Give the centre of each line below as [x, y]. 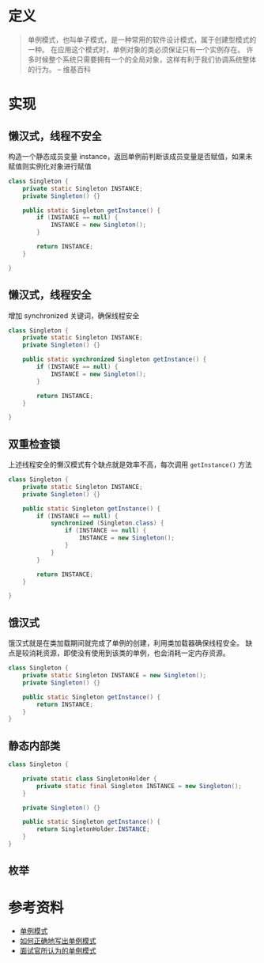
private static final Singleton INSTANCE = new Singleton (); [140, 786]
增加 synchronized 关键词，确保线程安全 [74, 315]
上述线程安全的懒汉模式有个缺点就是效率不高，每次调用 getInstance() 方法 [130, 464]
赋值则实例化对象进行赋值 [50, 166]
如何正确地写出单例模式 [58, 941]
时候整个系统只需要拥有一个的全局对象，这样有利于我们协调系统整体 [145, 59]
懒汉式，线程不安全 [55, 136]
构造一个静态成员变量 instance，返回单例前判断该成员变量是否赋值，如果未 [130, 156]
